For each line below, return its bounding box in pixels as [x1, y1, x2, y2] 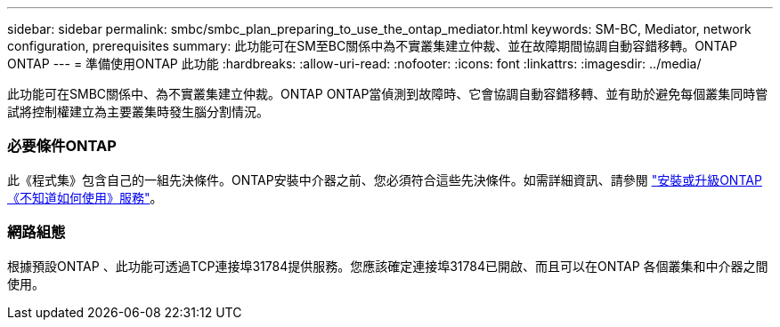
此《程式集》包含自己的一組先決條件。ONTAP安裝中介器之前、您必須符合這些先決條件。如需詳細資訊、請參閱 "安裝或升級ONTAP [7, 171, 762, 187]
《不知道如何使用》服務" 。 [7, 189, 163, 205]
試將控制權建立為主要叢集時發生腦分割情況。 [7, 104, 269, 119]
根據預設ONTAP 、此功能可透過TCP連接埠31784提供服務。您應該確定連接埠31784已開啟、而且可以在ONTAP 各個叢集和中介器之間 [7, 258, 768, 274]
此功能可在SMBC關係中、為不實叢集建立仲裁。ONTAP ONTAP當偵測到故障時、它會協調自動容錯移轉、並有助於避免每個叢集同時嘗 [7, 86, 768, 101]
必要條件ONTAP [7, 137, 117, 156]
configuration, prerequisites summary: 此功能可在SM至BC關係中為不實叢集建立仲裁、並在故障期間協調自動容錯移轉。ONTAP [7, 38, 737, 53]
